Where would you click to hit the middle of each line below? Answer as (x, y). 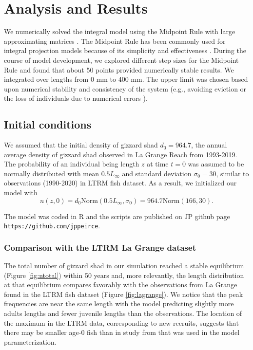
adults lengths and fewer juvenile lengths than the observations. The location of (123, 313)
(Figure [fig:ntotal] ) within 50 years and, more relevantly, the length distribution (124, 275)
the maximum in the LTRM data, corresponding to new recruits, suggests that (121, 322)
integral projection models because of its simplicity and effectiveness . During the (125, 50)
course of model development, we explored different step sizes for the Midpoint (121, 60)
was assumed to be (216, 164)
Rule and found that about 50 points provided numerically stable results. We (119, 69)
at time (158, 164)
